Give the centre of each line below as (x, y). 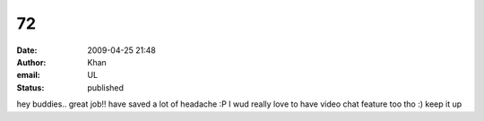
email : (28, 75)
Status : (30, 87)
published (106, 87)
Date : (27, 50)
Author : (31, 62)
